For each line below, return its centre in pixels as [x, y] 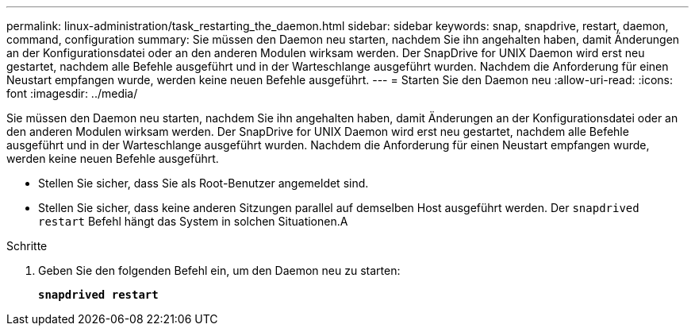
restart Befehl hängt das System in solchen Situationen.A [193, 221]
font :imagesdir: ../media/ [72, 93]
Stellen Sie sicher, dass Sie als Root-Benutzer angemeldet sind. [204, 183]
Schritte [27, 246]
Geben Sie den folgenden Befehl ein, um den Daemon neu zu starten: [219, 270]
